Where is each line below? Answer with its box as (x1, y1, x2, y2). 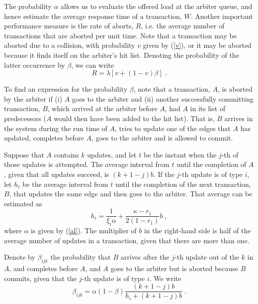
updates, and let (87, 149, 137, 159)
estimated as (4, 198, 42, 208)
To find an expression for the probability (4, 84, 128, 94)
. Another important (190, 10, 253, 21)
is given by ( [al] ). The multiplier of (31, 225, 137, 236)
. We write (149, 273, 181, 283)
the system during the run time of (4, 123, 107, 133)
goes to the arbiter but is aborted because (110, 263, 239, 274)
